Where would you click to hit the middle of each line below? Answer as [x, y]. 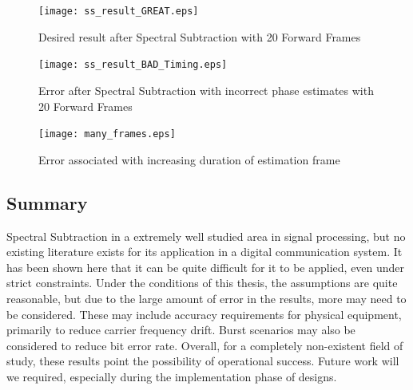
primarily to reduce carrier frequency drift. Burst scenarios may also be [181, 330]
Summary [47, 202]
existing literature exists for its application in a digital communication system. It [205, 252]
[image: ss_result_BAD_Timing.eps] [133, 65]
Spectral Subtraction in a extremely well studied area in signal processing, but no [206, 236]
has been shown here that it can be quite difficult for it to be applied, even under [206, 267]
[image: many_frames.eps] [107, 134]
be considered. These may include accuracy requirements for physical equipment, [204, 314]
